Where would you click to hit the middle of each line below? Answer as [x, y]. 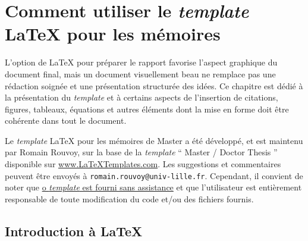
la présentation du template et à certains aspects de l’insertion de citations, [142, 97]
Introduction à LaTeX [74, 231]
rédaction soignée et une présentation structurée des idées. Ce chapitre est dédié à [154, 85]
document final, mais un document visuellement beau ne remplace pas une [140, 73]
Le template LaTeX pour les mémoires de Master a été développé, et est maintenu [154, 140]
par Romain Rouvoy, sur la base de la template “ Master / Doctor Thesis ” [141, 152]
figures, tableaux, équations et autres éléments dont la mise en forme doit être [147, 109]
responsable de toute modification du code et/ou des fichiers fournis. [129, 198]
